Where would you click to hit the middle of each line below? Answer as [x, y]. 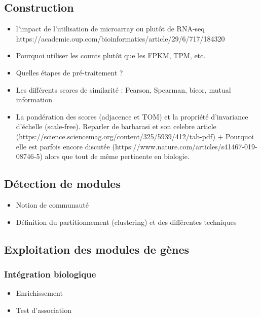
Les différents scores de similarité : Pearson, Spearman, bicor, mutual [123, 89]
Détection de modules [62, 184]
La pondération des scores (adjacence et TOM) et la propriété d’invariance [132, 116]
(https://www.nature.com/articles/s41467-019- [185, 146]
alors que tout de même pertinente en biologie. [117, 156]
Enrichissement [39, 293]
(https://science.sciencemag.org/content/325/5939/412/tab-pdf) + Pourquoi [135, 136]
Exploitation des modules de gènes [97, 249]
